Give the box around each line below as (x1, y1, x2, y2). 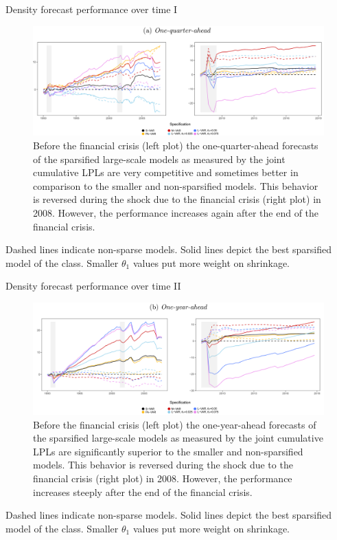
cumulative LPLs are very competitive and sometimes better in (33, 165, 299, 180)
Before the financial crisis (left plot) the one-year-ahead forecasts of (33, 417, 316, 431)
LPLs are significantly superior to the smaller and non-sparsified (33, 444, 303, 458)
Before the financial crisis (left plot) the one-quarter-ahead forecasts (33, 138, 318, 153)
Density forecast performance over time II (5, 279, 181, 293)
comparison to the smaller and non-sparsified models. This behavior (33, 178, 318, 193)
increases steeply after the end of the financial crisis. (33, 484, 253, 499)
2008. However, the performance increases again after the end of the (33, 205, 319, 219)
